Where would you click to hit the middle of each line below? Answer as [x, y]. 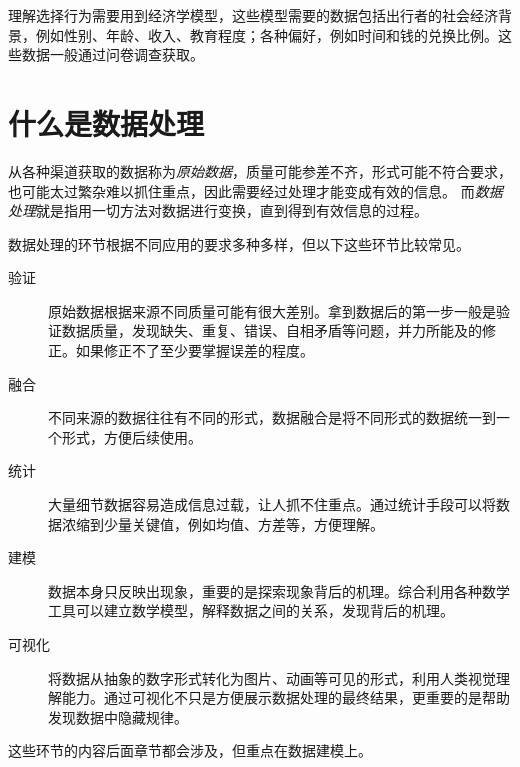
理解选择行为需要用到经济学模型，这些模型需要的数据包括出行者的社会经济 [253, 15]
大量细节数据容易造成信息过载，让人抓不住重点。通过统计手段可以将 [272, 504]
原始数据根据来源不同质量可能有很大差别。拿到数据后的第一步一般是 [272, 310]
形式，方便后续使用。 [131, 436]
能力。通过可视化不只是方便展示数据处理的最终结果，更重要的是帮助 [285, 697]
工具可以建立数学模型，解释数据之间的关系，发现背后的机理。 [251, 610]
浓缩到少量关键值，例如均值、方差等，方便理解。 [222, 523]
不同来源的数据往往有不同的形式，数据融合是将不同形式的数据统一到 [272, 417]
